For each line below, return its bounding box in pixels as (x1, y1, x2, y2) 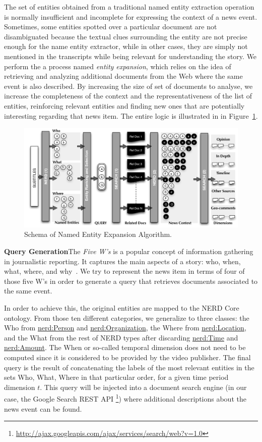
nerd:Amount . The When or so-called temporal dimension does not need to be (4, 342, 246, 353)
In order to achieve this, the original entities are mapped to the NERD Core (4, 302, 239, 313)
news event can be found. (4, 403, 82, 414)
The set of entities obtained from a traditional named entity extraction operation (4, 2, 254, 12)
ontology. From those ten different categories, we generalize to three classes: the (4, 312, 249, 323)
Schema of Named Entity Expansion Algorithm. (24, 229, 172, 239)
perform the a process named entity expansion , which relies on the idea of (4, 61, 231, 71)
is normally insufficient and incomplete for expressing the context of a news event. (4, 11, 257, 22)
